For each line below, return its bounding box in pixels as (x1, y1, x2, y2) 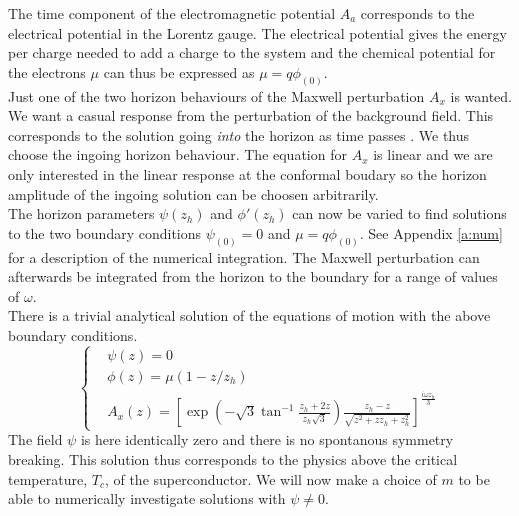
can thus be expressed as (103, 61, 255, 82)
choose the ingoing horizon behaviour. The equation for (8, 144, 347, 165)
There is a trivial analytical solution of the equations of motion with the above (8, 305, 491, 326)
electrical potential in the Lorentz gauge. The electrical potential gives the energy (8, 22, 507, 43)
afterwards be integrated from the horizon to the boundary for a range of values (8, 266, 498, 287)
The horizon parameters (8, 203, 155, 224)
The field (8, 429, 63, 450)
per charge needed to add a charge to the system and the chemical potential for (8, 42, 496, 63)
